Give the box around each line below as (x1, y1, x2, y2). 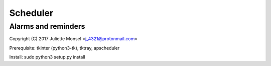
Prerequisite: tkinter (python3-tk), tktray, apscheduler (9, 45, 120, 51)
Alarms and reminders (9, 22, 85, 31)
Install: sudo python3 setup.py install (9, 54, 85, 60)
